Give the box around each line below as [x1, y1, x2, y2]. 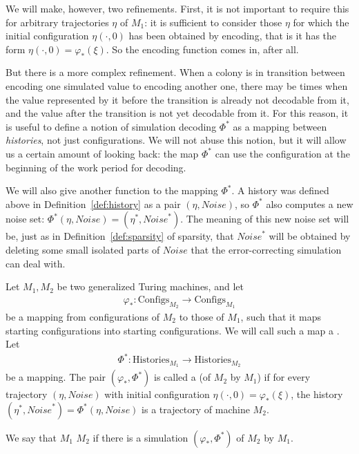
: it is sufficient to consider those [144, 15, 282, 29]
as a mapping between [233, 119, 327, 133]
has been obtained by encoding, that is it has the [128, 28, 337, 43]
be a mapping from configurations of [6, 309, 160, 323]
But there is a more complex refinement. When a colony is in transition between [6, 65, 345, 79]
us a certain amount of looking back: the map [6, 146, 199, 160]
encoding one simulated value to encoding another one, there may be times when [6, 78, 348, 93]
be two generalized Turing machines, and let [57, 279, 244, 294]
